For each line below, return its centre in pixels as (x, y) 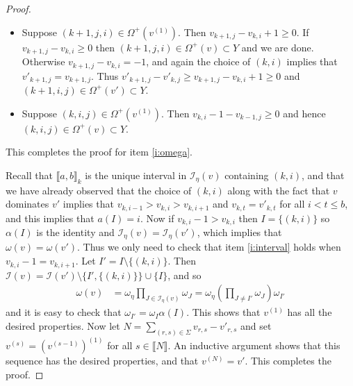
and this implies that (50, 218)
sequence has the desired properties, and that (102, 361)
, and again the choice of (198, 61)
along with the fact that (279, 190)
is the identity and (75, 232)
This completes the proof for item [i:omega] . (99, 152)
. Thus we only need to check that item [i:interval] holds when (209, 247)
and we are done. (278, 47)
